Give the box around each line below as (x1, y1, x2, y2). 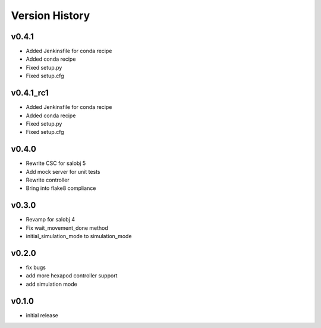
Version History (11, 9, 90, 22)
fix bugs (26, 264, 46, 271)
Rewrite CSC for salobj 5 (26, 160, 86, 167)
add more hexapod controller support (26, 272, 118, 279)
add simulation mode (26, 280, 77, 288)
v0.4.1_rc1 (11, 88, 49, 98)
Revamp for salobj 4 (26, 216, 75, 223)
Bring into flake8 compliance (26, 185, 96, 192)
